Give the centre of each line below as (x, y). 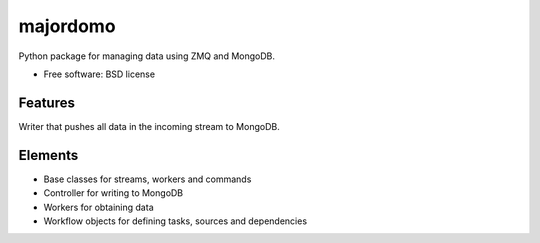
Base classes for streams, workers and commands (147, 179)
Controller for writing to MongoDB (113, 193)
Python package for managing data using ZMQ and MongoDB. (146, 56)
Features (46, 102)
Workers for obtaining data (98, 207)
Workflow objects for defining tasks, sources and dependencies (175, 221)
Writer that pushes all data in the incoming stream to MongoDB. (149, 126)
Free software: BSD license (99, 74)
